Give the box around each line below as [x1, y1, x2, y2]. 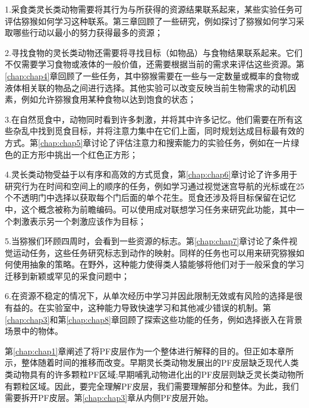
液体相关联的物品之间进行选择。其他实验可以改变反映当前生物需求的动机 [5, 81, 288, 94]
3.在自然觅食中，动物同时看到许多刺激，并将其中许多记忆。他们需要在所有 [5, 113, 294, 125]
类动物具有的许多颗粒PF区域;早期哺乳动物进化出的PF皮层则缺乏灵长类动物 [5, 368, 296, 381]
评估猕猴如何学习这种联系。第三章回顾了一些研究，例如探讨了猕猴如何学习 [5, 14, 296, 27]
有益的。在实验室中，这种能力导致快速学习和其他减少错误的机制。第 [5, 301, 271, 314]
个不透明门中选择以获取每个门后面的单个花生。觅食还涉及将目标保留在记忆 [5, 191, 296, 204]
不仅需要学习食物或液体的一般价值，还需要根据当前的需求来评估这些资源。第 [5, 58, 304, 70]
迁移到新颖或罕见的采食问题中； [5, 269, 130, 282]
